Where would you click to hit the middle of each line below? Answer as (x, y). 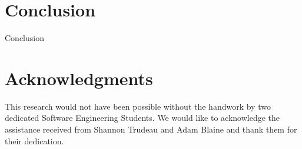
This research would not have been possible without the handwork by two (138, 106)
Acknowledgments (79, 78)
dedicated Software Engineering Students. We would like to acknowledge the (142, 118)
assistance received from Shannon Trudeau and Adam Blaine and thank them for (151, 129)
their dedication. (34, 140)
